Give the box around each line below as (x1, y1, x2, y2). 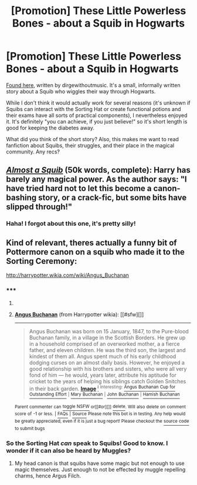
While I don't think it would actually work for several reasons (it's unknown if (6, 99, 191, 106)
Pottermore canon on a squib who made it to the (6, 247, 185, 257)
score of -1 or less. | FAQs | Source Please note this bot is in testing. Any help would (14, 411, 186, 417)
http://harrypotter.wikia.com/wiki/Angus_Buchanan (6, 272, 129, 279)
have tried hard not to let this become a (6, 183, 152, 193)
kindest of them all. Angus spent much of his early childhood (29, 353, 176, 360)
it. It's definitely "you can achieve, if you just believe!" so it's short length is (6, 118, 188, 125)
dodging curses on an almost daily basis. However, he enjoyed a (29, 359, 185, 366)
